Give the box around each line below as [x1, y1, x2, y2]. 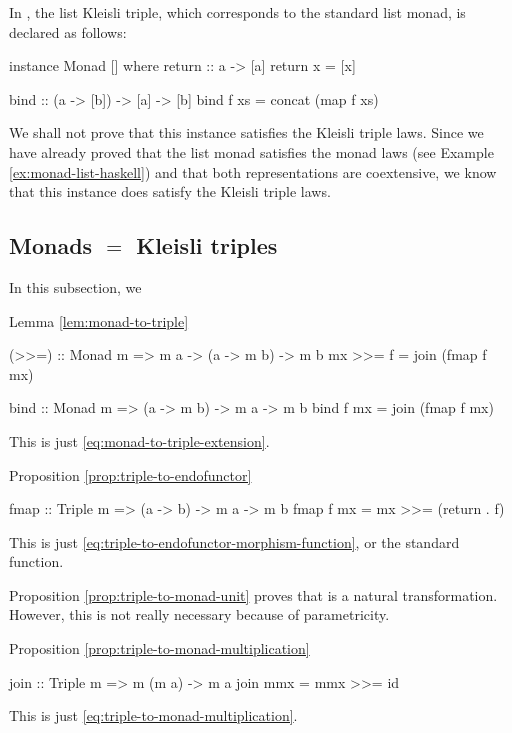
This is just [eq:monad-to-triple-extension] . [9, 430, 270, 451]
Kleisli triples [136, 230, 278, 261]
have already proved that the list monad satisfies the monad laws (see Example [9, 141, 494, 162]
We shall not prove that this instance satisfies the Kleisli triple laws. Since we [9, 122, 484, 143]
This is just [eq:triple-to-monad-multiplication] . [9, 705, 298, 726]
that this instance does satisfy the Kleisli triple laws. [9, 181, 331, 202]
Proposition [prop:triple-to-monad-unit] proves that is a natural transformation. [9, 584, 498, 605]
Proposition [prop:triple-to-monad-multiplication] [9, 638, 310, 659]
